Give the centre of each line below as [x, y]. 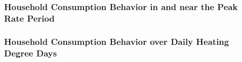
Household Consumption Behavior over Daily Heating [117, 41]
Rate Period [29, 18]
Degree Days [31, 53]
